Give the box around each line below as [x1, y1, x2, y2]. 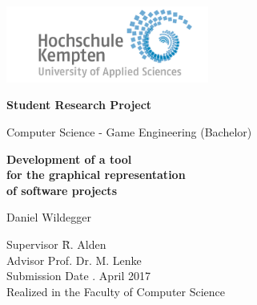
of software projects [6, 181, 117, 198]
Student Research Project [6, 96, 152, 113]
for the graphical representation [6, 166, 186, 183]
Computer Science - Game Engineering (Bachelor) [6, 124, 252, 140]
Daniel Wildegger [6, 209, 92, 226]
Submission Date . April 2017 [6, 267, 151, 284]
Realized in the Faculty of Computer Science [6, 283, 226, 299]
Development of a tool [6, 150, 132, 167]
